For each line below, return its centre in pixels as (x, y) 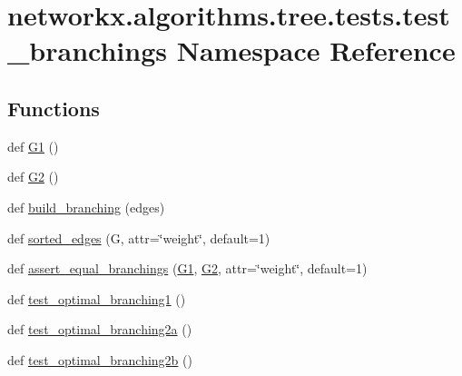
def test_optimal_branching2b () (100, 359)
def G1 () (33, 146)
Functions (54, 108)
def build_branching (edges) (86, 207)
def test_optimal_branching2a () (100, 329)
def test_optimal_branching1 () (97, 298)
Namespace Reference (316, 50)
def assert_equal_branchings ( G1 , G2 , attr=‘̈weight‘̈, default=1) (187, 268)
